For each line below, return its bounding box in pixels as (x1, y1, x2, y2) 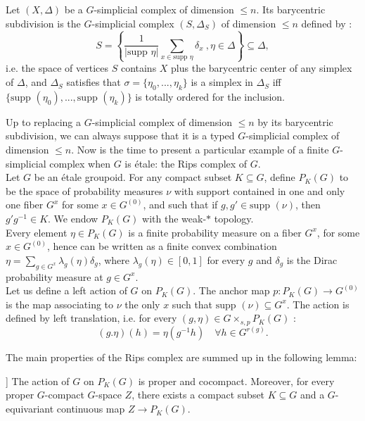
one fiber (6, 197, 44, 212)
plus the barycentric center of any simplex (171, 61, 352, 75)
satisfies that (66, 75, 121, 89)
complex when (49, 156, 111, 170)
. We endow (48, 211, 98, 226)
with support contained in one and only (174, 183, 345, 198)
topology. (214, 211, 254, 226)
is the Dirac (286, 252, 338, 267)
